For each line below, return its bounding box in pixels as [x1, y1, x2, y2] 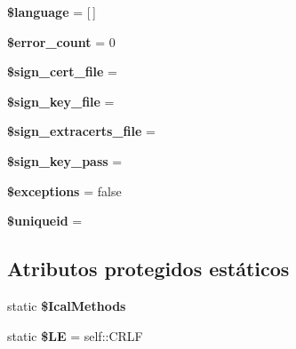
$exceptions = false [7, 181, 122, 200]
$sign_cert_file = [7, 62, 117, 81]
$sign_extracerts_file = [7, 122, 156, 140]
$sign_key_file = [7, 91, 115, 110]
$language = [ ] [7, 3, 96, 20]
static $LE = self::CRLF [7, 326, 143, 345]
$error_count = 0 [7, 32, 116, 51]
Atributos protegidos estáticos [7, 255, 290, 282]
